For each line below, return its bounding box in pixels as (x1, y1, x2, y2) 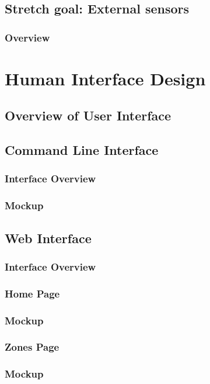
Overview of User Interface (5, 106, 171, 124)
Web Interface (5, 229, 92, 247)
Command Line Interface (5, 141, 159, 159)
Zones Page (5, 340, 60, 354)
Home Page (5, 286, 60, 300)
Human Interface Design (5, 66, 206, 90)
